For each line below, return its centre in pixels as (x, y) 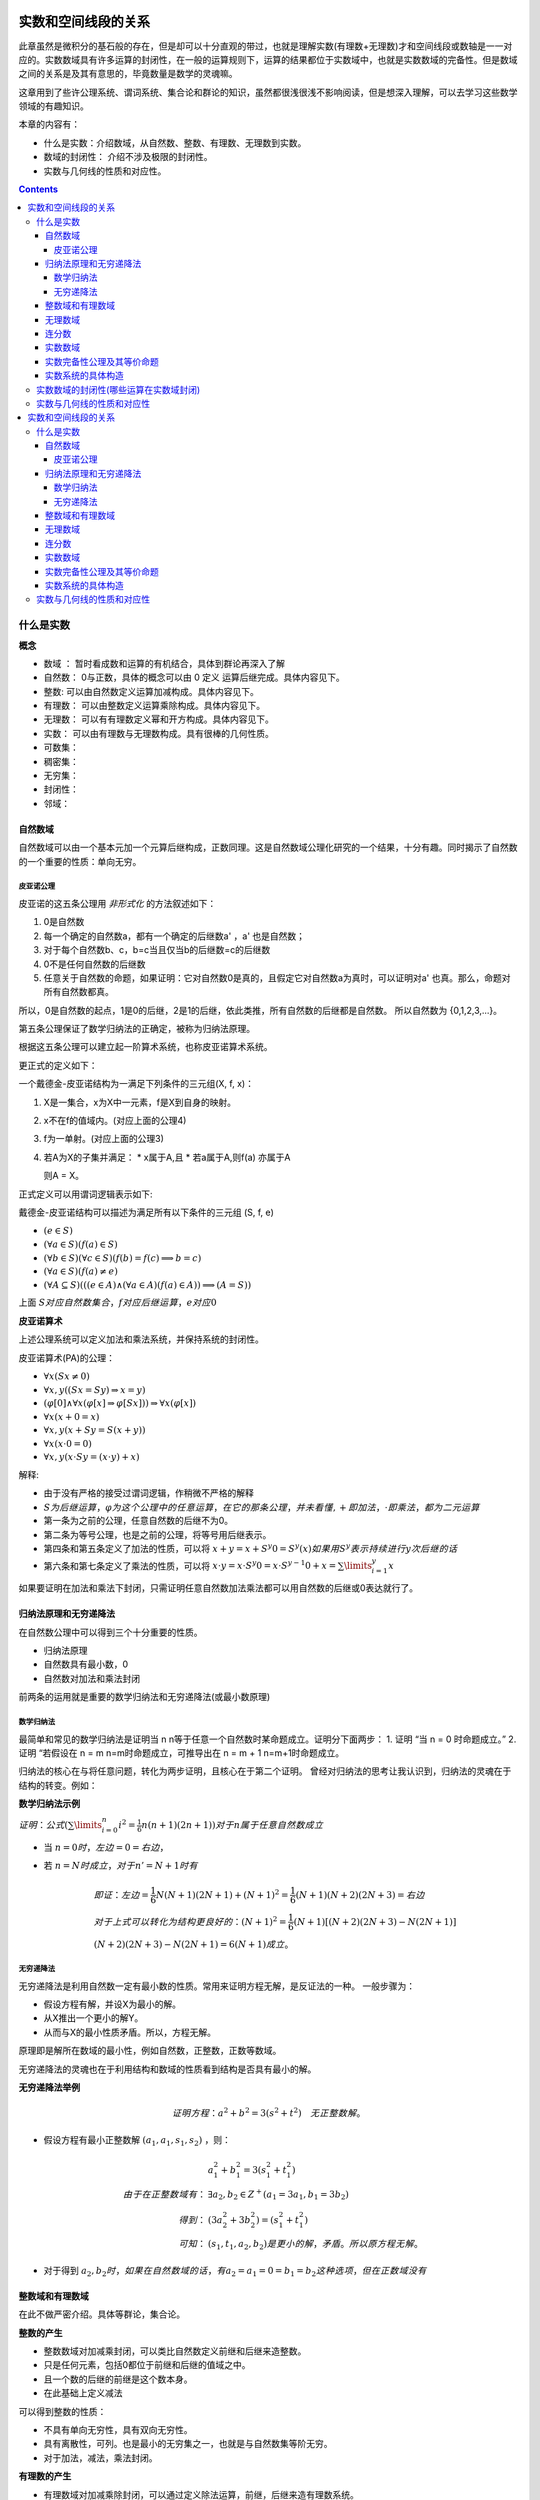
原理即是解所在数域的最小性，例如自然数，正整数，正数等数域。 (150, 2051)
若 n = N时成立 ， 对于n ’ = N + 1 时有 (121, 1866)
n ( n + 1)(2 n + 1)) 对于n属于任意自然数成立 (232, 1825)
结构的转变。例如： (58, 1785)
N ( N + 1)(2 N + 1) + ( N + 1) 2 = (222, 1893)
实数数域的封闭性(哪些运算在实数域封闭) (118, 389)
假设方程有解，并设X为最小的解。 (112, 2004)
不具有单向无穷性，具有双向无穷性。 (118, 2430)
